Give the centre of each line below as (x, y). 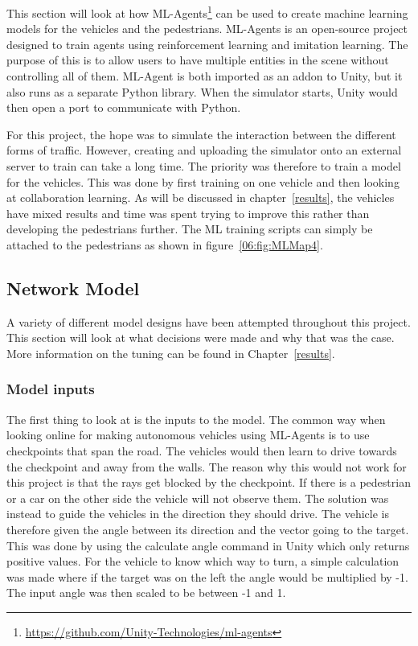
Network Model (73, 288)
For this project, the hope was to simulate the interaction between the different (201, 134)
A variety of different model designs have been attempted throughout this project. (209, 321)
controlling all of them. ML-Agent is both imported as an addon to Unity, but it (205, 76)
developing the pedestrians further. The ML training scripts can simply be (190, 229)
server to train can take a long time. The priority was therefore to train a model (204, 166)
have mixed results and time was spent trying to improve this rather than (188, 213)
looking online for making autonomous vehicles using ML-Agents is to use (188, 435)
